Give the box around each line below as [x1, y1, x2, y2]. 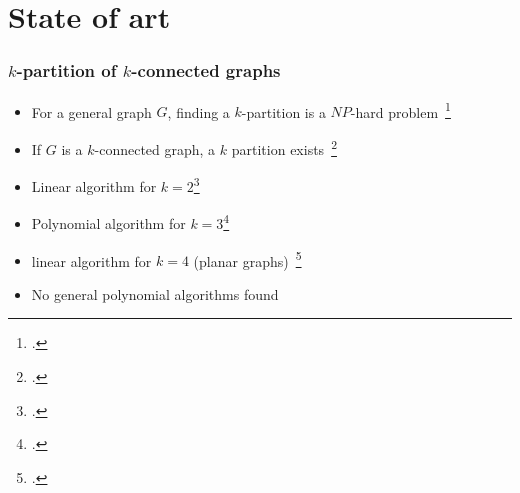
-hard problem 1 [350, 98, 451, 122]
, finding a [167, 101, 230, 122]
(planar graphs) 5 [193, 247, 302, 271]
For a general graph [31, 101, 152, 122]
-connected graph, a [94, 138, 216, 159]
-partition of [16, 58, 117, 83]
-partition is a [241, 101, 326, 122]
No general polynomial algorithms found [31, 283, 279, 304]
